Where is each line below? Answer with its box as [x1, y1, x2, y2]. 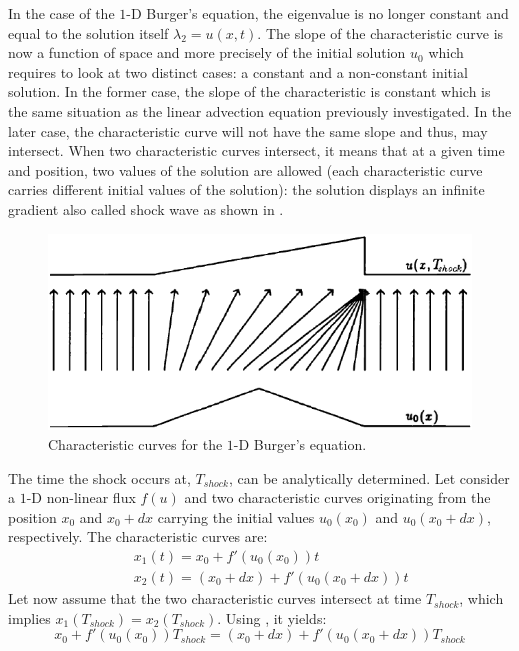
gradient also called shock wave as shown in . [8, 198, 284, 219]
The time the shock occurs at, [8, 467, 191, 488]
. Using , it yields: [217, 607, 327, 628]
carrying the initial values [157, 506, 315, 527]
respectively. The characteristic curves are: [8, 526, 268, 547]
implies [8, 607, 51, 628]
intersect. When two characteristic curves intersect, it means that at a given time [8, 140, 505, 161]
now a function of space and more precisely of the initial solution [8, 42, 406, 63]
